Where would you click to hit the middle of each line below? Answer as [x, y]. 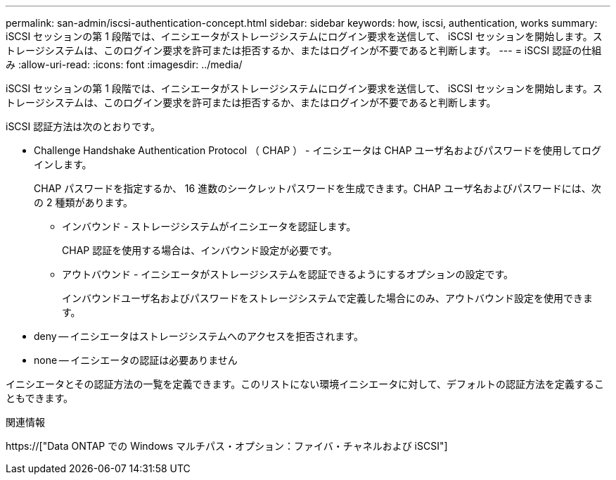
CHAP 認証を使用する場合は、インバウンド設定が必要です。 [200, 250]
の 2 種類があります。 [84, 202]
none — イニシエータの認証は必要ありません [136, 360]
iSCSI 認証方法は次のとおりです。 [83, 126]
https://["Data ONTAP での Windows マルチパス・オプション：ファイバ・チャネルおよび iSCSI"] [227, 446]
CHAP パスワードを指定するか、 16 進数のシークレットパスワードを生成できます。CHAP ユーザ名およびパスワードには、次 [317, 188]
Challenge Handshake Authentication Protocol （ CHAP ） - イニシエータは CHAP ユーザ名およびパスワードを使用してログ [317, 150]
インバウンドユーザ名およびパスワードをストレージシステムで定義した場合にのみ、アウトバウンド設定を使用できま [328, 298]
